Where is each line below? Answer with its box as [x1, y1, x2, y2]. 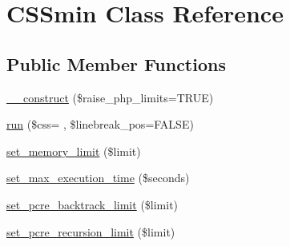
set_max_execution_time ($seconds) [6, 169, 190, 186]
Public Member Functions [6, 51, 226, 76]
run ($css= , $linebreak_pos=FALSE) [6, 116, 194, 133]
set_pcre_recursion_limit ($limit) [6, 223, 175, 240]
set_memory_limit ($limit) [6, 142, 141, 159]
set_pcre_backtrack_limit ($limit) [6, 196, 179, 212]
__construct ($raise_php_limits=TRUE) [6, 89, 214, 105]
